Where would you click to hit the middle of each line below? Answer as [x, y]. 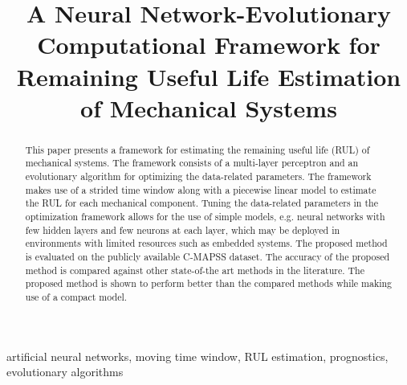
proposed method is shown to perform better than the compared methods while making [209, 283]
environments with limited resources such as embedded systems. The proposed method [206, 243]
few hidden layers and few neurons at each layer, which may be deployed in [183, 229]
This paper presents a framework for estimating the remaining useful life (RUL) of [197, 149]
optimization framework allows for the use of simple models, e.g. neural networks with [205, 217]
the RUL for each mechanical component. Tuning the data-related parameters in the [201, 203]
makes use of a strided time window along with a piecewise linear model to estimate [201, 189]
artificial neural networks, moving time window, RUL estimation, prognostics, [197, 356]
